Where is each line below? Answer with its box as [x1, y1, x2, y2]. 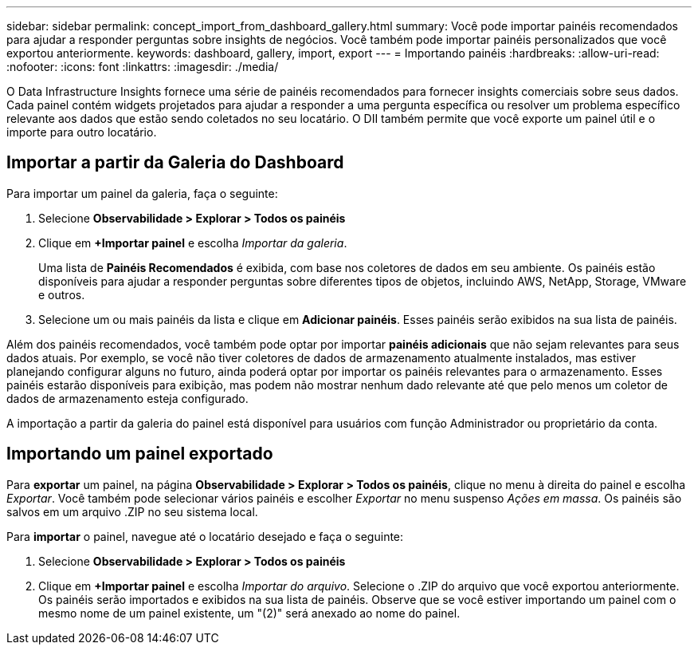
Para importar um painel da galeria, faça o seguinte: [6, 186, 278, 200]
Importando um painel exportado [6, 444, 273, 464]
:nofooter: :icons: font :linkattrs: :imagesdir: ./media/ [6, 60, 279, 73]
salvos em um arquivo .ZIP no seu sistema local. [6, 504, 258, 519]
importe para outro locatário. [6, 125, 157, 139]
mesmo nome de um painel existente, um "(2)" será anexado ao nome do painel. [38, 606, 461, 620]
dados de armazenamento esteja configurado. [6, 391, 249, 405]
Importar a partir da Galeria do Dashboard [6, 152, 344, 173]
